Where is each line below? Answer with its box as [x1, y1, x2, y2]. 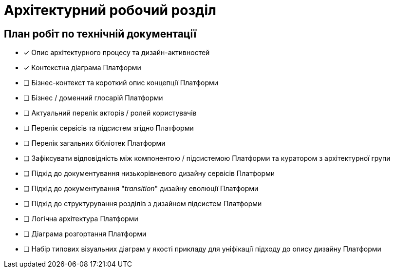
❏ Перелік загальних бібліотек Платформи [23, 139, 166, 148]
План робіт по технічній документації [4, 27, 197, 40]
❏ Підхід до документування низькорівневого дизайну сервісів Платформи [23, 169, 275, 178]
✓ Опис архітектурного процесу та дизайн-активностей [23, 48, 210, 57]
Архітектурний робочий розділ [4, 2, 216, 19]
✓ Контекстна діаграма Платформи [23, 63, 141, 72]
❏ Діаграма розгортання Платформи [23, 230, 147, 238]
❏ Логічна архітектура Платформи [23, 214, 138, 223]
